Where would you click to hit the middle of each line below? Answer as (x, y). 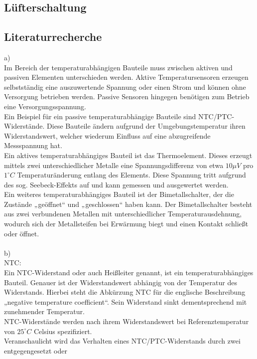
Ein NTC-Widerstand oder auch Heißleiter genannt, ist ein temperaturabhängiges (129, 272)
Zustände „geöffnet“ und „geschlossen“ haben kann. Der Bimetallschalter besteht (128, 204)
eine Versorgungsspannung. (45, 106)
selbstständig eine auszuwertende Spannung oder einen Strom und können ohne (125, 87)
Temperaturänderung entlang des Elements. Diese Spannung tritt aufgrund (131, 175)
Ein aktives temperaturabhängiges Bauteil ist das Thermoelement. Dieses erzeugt (128, 155)
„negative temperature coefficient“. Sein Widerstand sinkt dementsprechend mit (126, 301)
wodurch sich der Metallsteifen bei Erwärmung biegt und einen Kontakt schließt (126, 224)
